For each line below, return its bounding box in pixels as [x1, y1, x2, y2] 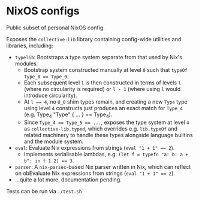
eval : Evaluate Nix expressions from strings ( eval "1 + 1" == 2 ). [14, 144, 175, 151]
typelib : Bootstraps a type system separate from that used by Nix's [14, 53, 183, 60]
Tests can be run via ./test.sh [6, 187, 82, 195]
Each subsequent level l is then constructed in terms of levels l [23, 79, 182, 86]
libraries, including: [6, 42, 53, 49]
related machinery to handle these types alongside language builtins [23, 131, 193, 138]
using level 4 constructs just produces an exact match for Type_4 [23, 104, 183, 111]
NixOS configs [6, 4, 80, 18]
